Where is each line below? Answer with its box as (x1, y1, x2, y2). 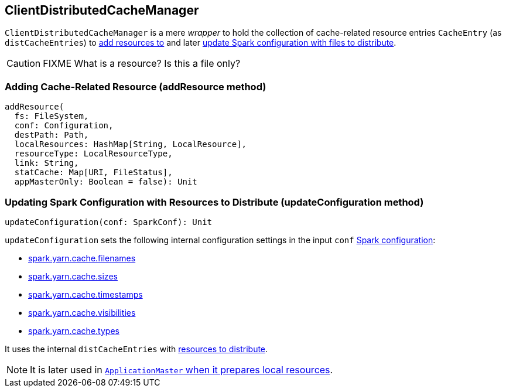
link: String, (14, 158, 79, 168)
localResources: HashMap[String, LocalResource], (14, 139, 247, 149)
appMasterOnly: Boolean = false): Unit (14, 177, 197, 187)
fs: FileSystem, (14, 111, 89, 121)
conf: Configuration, (14, 121, 114, 131)
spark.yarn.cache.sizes (28, 271, 118, 281)
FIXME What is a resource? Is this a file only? (43, 57, 241, 70)
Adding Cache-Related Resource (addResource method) (5, 80, 266, 93)
